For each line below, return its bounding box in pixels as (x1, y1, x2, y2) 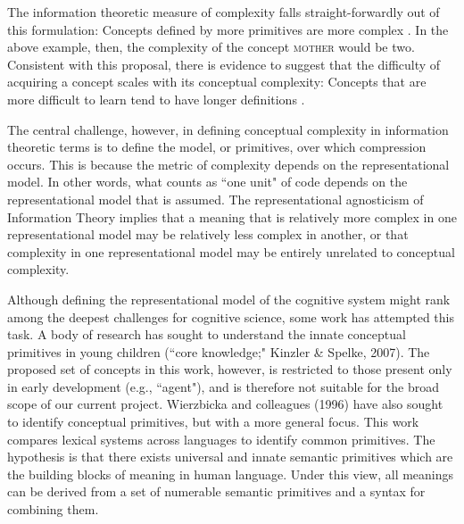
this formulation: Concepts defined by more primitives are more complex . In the (7, 20, 449, 38)
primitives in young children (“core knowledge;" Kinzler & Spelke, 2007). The (7, 342, 430, 361)
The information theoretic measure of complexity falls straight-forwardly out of (7, 3, 440, 21)
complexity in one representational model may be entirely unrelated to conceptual (7, 242, 455, 261)
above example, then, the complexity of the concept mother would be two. (7, 37, 415, 56)
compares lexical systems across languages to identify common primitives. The (7, 429, 435, 448)
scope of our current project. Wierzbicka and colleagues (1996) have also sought (7, 395, 443, 413)
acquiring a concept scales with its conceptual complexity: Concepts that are (7, 72, 427, 91)
